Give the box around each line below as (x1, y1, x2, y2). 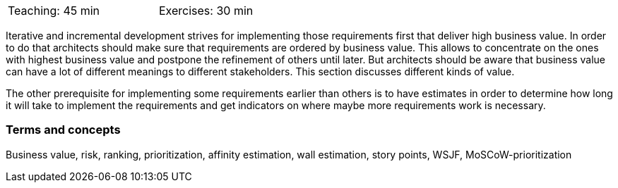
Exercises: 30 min (159, 4, 254, 18)
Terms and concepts (6, 123, 121, 137)
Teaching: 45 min (8, 4, 100, 18)
